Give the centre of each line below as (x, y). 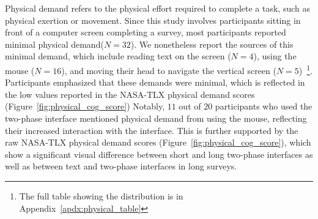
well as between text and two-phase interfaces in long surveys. (121, 166)
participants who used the (264, 106)
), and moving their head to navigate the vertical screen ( (169, 70)
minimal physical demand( (54, 44)
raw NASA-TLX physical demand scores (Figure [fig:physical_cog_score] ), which (158, 142)
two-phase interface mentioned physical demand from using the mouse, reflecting (156, 118)
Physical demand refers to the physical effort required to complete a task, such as (157, 8)
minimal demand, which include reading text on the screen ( (118, 56)
